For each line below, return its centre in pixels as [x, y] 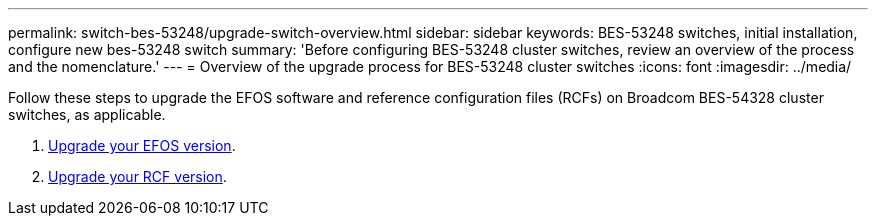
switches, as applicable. [87, 114]
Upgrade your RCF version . [137, 176]
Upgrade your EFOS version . [142, 145]
